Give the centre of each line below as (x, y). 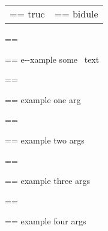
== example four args (46, 221)
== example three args (48, 181)
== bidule (76, 14)
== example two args (45, 140)
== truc (27, 14)
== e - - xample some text (52, 59)
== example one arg (43, 99)
